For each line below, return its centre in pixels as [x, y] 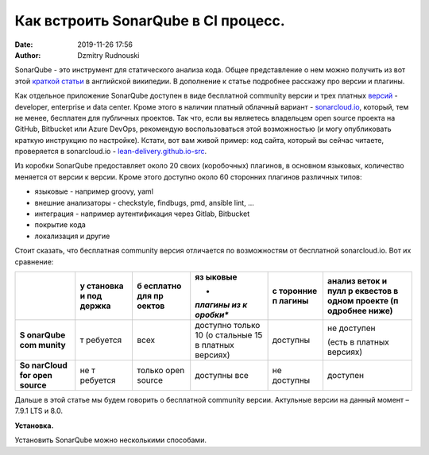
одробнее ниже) [360, 310]
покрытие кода [60, 225]
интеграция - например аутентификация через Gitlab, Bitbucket [142, 214]
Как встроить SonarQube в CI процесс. [150, 21]
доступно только [228, 325]
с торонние [295, 291]
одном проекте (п [363, 300]
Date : [24, 44]
